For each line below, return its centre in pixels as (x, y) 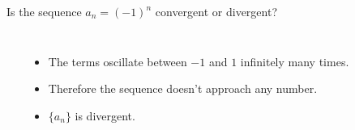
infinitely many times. (295, 61)
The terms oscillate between (118, 61)
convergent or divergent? (216, 11)
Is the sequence (44, 11)
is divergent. (105, 115)
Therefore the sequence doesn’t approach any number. (183, 88)
